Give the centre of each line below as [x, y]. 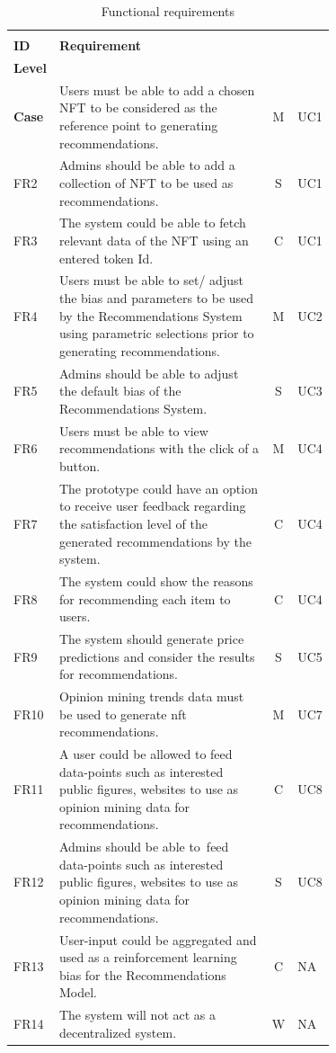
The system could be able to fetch [152, 223]
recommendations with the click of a [159, 448]
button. [80, 465]
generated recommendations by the [155, 541]
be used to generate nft [123, 714]
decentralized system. [118, 1032]
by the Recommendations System [150, 315]
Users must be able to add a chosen [157, 89]
